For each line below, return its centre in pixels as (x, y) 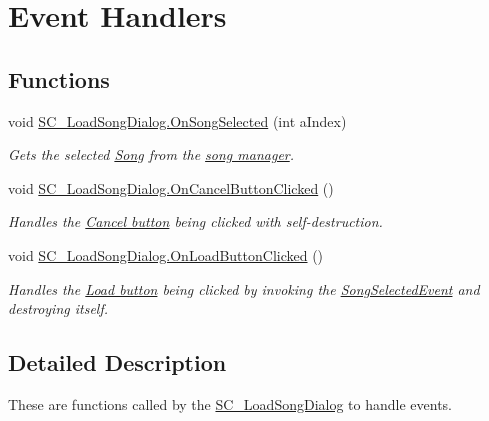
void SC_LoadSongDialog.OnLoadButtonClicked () (166, 254)
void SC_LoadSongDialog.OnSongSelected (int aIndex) (177, 120)
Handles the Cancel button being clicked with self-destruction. (195, 221)
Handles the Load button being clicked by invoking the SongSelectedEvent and (244, 288)
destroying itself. (58, 308)
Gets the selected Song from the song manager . (151, 154)
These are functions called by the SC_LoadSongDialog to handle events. (230, 403)
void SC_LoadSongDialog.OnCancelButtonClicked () (171, 187)
